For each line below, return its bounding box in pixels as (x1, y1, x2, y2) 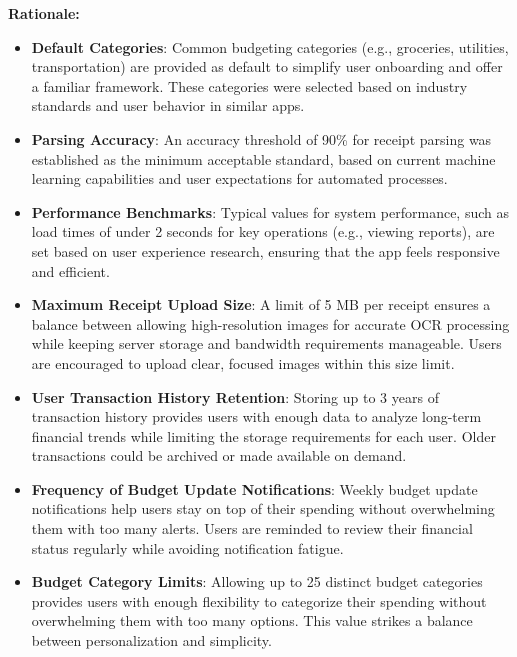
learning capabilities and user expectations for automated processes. (31, 168, 448, 189)
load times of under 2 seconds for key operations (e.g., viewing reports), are (31, 221, 495, 242)
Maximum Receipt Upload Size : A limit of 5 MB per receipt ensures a (31, 294, 491, 315)
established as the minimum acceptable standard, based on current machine (31, 148, 496, 169)
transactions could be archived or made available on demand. (31, 445, 407, 466)
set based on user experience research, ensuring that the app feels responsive (31, 240, 500, 261)
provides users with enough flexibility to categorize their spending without (31, 590, 487, 611)
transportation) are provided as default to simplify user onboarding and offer (31, 56, 503, 77)
